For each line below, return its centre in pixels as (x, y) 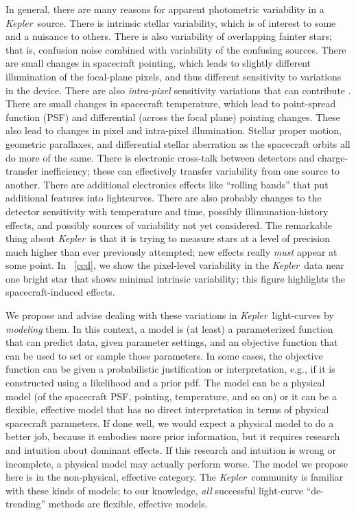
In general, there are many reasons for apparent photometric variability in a (165, 9)
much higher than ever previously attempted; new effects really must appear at (171, 251)
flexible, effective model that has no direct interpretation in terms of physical (167, 409)
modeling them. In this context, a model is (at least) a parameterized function (169, 328)
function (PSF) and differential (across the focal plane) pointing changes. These (173, 117)
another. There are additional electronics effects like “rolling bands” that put (167, 184)
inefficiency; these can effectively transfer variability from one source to (190, 171)
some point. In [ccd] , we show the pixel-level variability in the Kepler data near (175, 265)
